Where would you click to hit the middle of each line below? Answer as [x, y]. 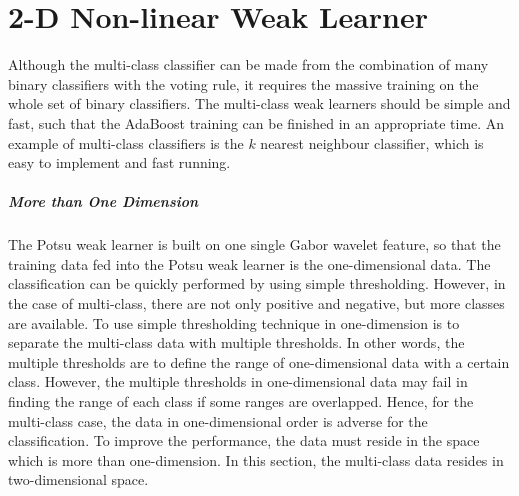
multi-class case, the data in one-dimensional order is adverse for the [218, 420]
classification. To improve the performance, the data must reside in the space [244, 440]
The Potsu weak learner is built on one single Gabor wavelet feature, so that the [254, 244]
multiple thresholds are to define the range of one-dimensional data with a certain [259, 361]
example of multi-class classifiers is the [126, 142]
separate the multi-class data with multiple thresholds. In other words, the [236, 342]
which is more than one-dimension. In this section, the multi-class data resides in [256, 459]
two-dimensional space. [78, 479]
